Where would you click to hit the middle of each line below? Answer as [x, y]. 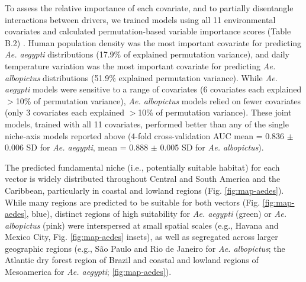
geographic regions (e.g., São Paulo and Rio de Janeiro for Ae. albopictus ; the [145, 248]
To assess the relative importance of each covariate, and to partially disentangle [149, 8]
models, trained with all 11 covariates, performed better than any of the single [147, 124]
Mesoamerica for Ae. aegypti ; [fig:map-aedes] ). [88, 272]
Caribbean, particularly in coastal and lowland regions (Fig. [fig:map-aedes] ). [144, 190]
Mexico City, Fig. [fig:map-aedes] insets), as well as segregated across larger [141, 237]
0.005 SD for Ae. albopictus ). [212, 147]
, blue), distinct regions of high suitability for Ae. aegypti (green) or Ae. [156, 214]
